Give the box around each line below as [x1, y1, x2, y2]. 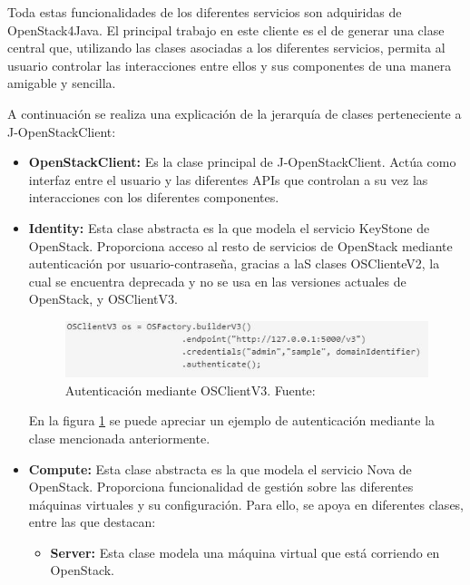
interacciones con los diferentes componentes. [28, 188, 279, 207]
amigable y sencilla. [7, 73, 116, 93]
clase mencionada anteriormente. [28, 428, 211, 447]
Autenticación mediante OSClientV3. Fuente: [64, 380, 316, 399]
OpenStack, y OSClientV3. [28, 289, 178, 308]
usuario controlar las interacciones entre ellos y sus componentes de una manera [7, 55, 452, 74]
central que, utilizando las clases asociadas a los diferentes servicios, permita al [7, 38, 446, 57]
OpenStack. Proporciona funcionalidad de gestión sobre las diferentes [28, 477, 414, 496]
